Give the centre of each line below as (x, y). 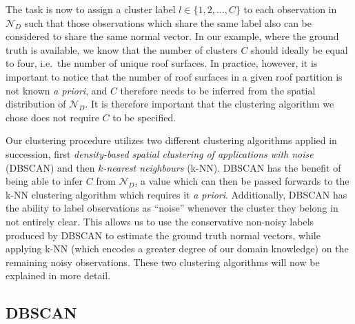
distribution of (36, 104)
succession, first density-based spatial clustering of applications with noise (160, 153)
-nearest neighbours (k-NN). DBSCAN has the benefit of (222, 167)
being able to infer (44, 181)
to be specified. (144, 117)
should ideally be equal (300, 49)
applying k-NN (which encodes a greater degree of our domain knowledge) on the (177, 249)
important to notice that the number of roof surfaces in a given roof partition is (174, 76)
